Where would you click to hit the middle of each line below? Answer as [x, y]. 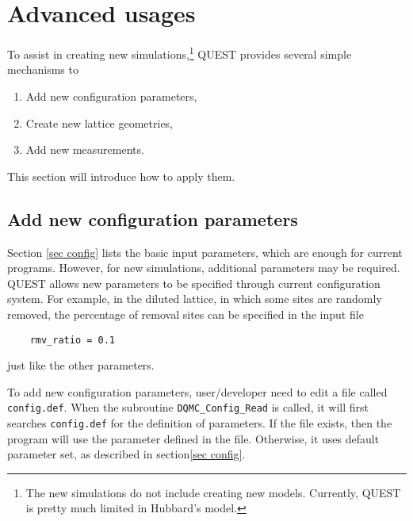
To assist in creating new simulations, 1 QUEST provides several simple [180, 53]
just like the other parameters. [81, 365]
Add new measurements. [85, 149]
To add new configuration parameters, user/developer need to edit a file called [197, 391]
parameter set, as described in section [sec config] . [126, 454]
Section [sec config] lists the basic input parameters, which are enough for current [205, 252]
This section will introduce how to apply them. [121, 176]
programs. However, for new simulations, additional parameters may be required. [204, 268]
